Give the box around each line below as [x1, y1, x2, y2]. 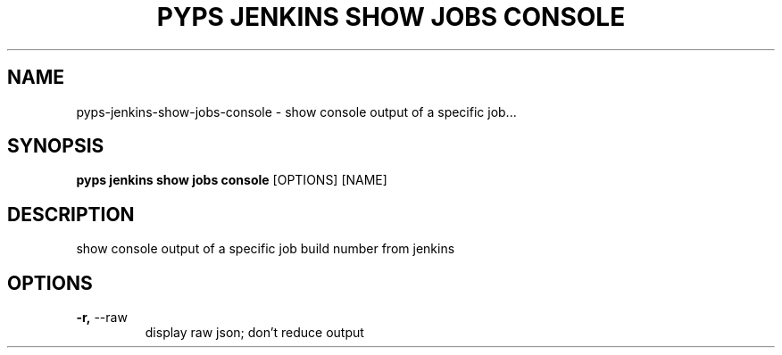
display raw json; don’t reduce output [145, 325, 364, 341]
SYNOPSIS [7, 135, 104, 158]
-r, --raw [76, 310, 128, 326]
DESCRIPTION [7, 202, 135, 226]
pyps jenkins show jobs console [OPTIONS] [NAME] [76, 172, 387, 188]
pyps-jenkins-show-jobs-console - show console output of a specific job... [76, 103, 517, 120]
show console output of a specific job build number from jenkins [76, 241, 455, 257]
